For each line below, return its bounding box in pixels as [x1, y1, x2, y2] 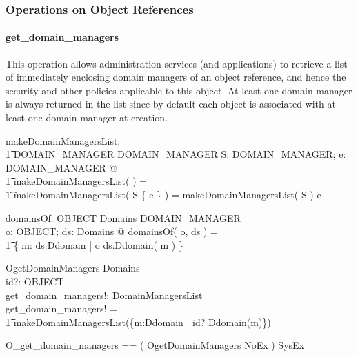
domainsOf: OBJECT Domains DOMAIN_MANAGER [6, 210, 241, 225]
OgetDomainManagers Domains [6, 261, 140, 275]
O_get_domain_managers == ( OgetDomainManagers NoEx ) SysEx [6, 338, 304, 352]
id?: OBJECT [6, 274, 64, 288]
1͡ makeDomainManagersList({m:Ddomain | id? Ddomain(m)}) [6, 314, 271, 329]
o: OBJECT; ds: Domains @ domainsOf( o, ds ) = [6, 224, 218, 238]
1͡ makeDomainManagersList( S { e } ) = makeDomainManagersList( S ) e [6, 187, 321, 201]
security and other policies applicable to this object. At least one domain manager [6, 83, 352, 97]
